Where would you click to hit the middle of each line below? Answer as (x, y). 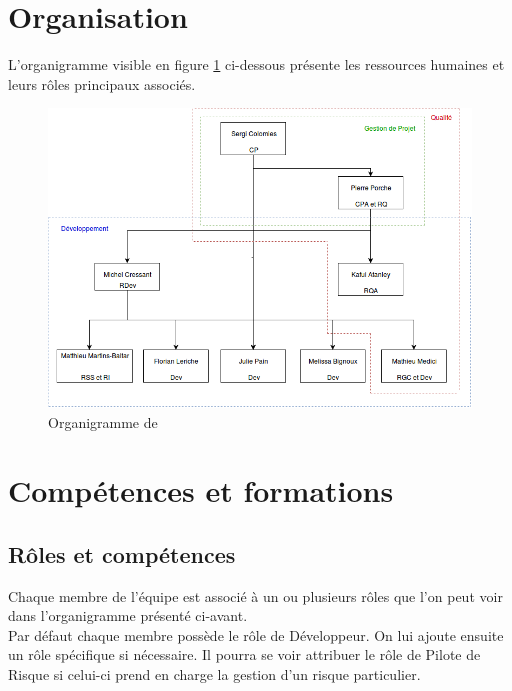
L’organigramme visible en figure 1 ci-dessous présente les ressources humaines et (256, 64)
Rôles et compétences (122, 553)
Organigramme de (103, 421)
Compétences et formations (201, 490)
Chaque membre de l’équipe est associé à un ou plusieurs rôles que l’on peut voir (255, 595)
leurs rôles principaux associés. (102, 83)
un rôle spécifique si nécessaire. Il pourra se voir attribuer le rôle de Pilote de (244, 654)
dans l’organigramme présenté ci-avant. (128, 615)
